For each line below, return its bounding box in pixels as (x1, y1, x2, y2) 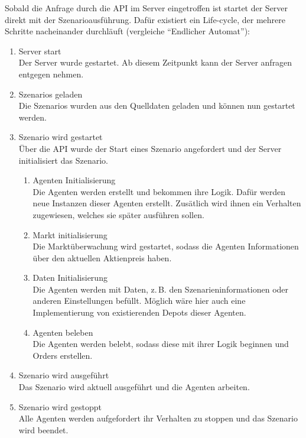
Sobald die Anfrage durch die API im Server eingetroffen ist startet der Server (5, 2, 288, 14)
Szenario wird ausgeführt (18, 369, 109, 381)
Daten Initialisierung (32, 271, 108, 284)
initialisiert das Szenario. (18, 154, 108, 166)
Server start (18, 44, 61, 57)
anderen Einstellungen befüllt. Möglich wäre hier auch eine (32, 294, 246, 307)
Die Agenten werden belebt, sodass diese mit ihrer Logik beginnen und (32, 338, 289, 350)
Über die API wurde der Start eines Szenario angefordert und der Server (18, 142, 282, 154)
